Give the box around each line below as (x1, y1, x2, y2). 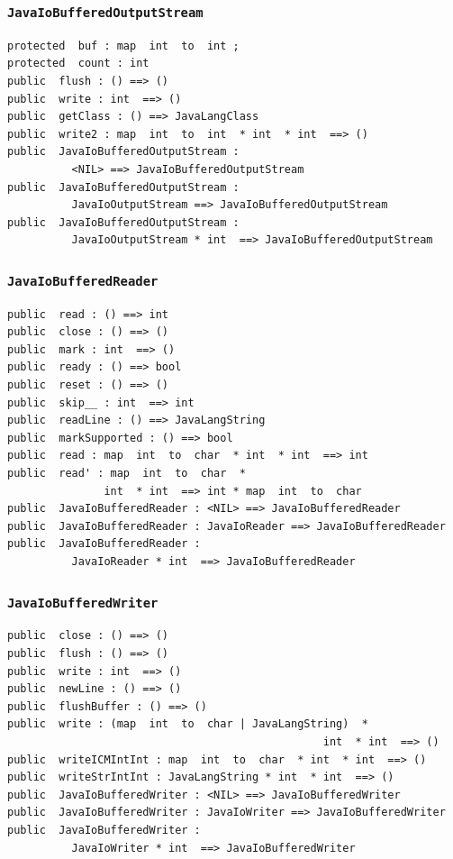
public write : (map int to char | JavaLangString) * (7, 717, 368, 731)
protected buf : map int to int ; (7, 39, 240, 52)
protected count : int (7, 57, 149, 70)
